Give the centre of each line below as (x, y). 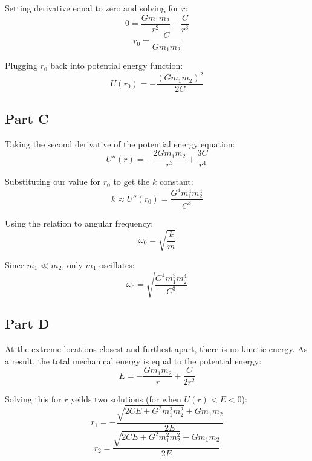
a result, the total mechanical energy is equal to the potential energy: (133, 360)
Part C (27, 118)
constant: (176, 182)
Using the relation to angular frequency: (79, 223)
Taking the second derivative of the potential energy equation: (120, 143)
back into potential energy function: (117, 66)
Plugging (21, 66)
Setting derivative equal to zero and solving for (92, 8)
